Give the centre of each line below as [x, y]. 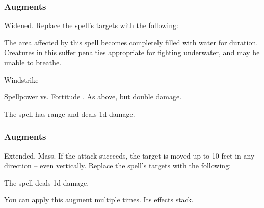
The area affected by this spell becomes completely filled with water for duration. [131, 42]
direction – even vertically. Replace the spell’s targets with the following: [118, 165]
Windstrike [21, 79]
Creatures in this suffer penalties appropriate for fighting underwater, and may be [132, 52]
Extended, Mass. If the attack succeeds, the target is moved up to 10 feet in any [129, 155]
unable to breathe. [33, 62]
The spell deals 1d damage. [47, 182]
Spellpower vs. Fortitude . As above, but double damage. [93, 97]
